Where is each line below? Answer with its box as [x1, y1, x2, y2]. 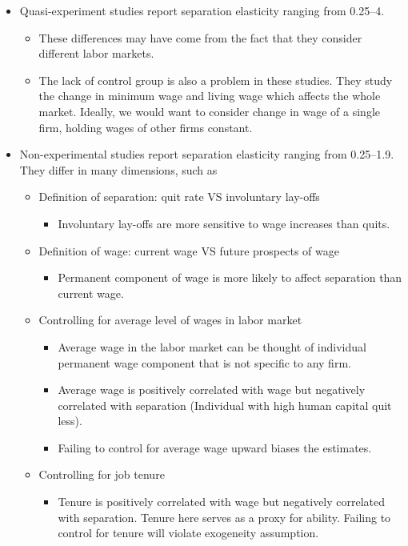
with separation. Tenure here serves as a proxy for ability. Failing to [58, 508, 391, 525]
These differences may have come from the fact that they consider [38, 29, 362, 46]
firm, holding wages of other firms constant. [38, 118, 253, 135]
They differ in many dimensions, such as [19, 161, 218, 178]
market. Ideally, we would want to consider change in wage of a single [38, 102, 381, 119]
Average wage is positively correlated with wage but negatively [58, 381, 366, 398]
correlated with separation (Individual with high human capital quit [58, 396, 392, 413]
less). [58, 412, 82, 429]
